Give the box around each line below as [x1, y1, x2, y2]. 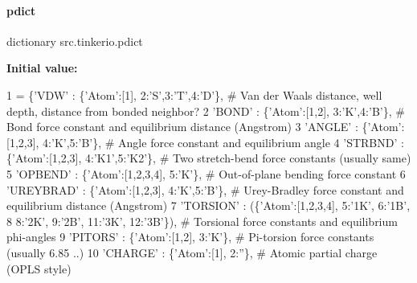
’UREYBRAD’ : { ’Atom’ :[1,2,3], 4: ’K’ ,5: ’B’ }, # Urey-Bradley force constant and [6, 181, 404, 198]
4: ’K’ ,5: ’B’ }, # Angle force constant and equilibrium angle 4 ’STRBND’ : [43, 133, 404, 150]
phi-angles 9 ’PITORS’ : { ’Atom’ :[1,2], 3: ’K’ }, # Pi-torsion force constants [6, 228, 374, 245]
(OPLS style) [6, 260, 72, 277]
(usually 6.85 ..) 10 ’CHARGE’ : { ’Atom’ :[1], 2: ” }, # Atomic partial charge [6, 244, 378, 260]
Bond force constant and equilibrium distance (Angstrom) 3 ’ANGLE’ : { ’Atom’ [6, 118, 402, 135]
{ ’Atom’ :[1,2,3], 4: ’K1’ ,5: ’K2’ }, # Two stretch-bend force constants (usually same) [6, 150, 411, 166]
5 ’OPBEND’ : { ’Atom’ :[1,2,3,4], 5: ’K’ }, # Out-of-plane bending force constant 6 [6, 165, 406, 182]
